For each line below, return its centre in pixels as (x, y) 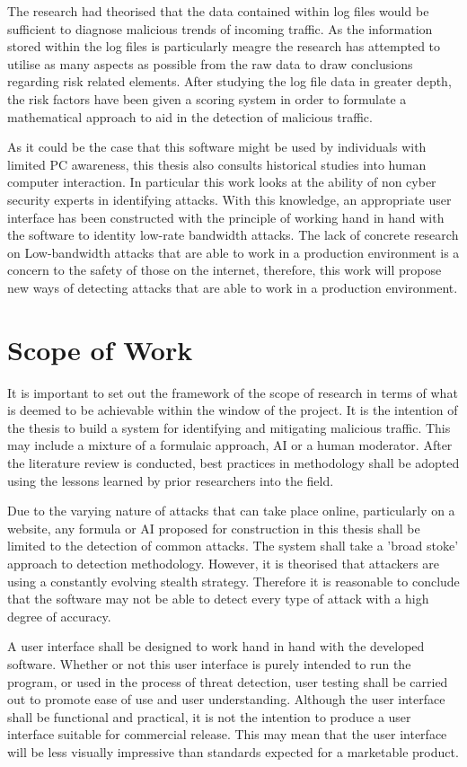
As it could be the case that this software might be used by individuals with (217, 147)
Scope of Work (100, 349)
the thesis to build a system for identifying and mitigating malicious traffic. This (229, 427)
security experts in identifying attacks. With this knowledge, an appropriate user (229, 199)
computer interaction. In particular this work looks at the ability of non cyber (222, 182)
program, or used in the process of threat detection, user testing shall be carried (228, 681)
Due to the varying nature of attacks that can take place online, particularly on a (231, 511)
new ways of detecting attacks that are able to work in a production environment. (233, 287)
